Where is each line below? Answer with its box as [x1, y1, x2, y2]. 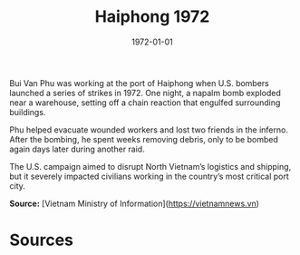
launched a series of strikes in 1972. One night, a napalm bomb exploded [9, 87, 281, 98]
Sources [9, 230, 74, 250]
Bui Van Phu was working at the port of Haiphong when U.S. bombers [9, 77, 270, 88]
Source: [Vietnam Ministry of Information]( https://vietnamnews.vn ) [9, 198, 260, 209]
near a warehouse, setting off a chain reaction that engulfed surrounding [9, 97, 281, 108]
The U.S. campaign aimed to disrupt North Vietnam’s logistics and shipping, [9, 161, 292, 172]
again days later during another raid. [9, 143, 145, 154]
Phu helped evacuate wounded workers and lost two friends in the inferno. [9, 124, 288, 135]
